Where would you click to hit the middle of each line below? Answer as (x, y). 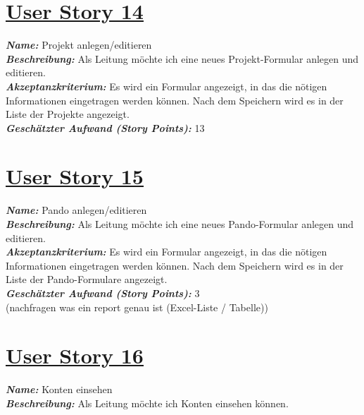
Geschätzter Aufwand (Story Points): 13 (105, 127)
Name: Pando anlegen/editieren (76, 210)
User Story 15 (75, 176)
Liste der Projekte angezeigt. (68, 114)
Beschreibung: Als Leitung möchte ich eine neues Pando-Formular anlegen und (180, 224)
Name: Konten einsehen (59, 389)
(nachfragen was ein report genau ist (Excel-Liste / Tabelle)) (137, 307)
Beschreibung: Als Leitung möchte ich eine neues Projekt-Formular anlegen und (182, 58)
